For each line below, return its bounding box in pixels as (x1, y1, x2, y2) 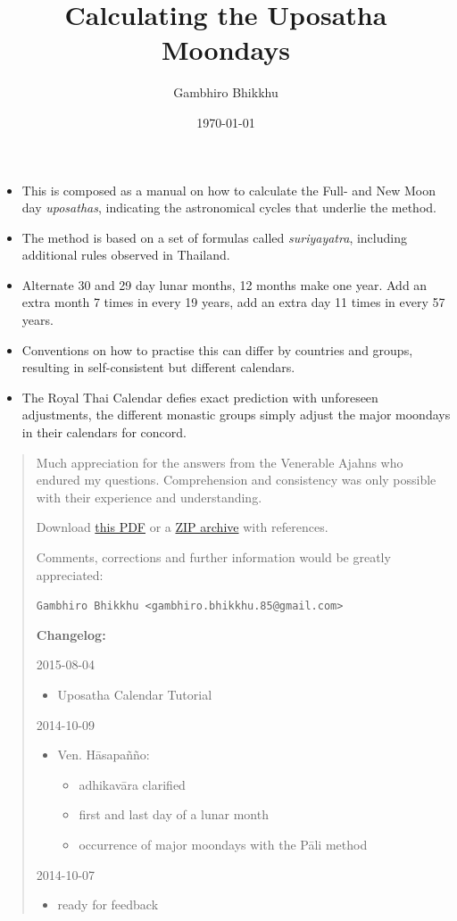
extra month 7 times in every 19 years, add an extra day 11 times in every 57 (21, 293, 445, 311)
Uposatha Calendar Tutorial (57, 685, 212, 704)
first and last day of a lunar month (79, 805, 269, 824)
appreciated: (36, 565, 104, 584)
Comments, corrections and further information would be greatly (36, 548, 391, 566)
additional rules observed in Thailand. (21, 245, 230, 264)
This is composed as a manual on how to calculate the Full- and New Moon (21, 180, 436, 199)
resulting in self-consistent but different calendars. (21, 358, 295, 377)
